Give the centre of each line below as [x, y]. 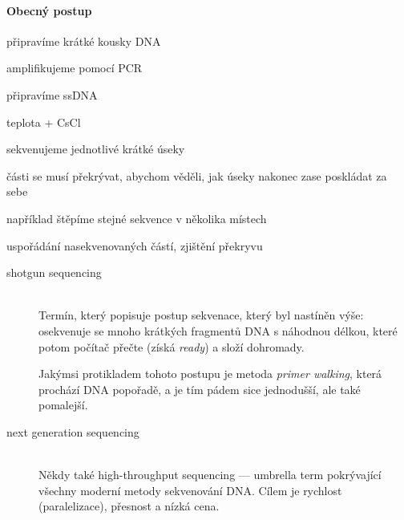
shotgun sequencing [54, 272]
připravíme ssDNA [52, 94]
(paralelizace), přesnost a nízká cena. [129, 506]
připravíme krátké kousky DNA [84, 41]
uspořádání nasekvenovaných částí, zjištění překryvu [135, 245]
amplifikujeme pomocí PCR [75, 68]
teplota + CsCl [44, 122]
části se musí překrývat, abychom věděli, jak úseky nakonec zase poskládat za [197, 175]
